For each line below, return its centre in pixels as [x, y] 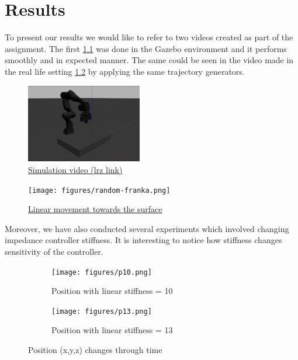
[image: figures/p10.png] [102, 272]
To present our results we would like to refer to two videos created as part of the [149, 37]
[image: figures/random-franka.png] [99, 190]
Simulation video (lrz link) [75, 169]
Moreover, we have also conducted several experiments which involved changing [147, 228]
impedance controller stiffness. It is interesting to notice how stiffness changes [143, 240]
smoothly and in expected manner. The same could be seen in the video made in [149, 60]
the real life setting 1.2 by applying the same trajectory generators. [125, 71]
